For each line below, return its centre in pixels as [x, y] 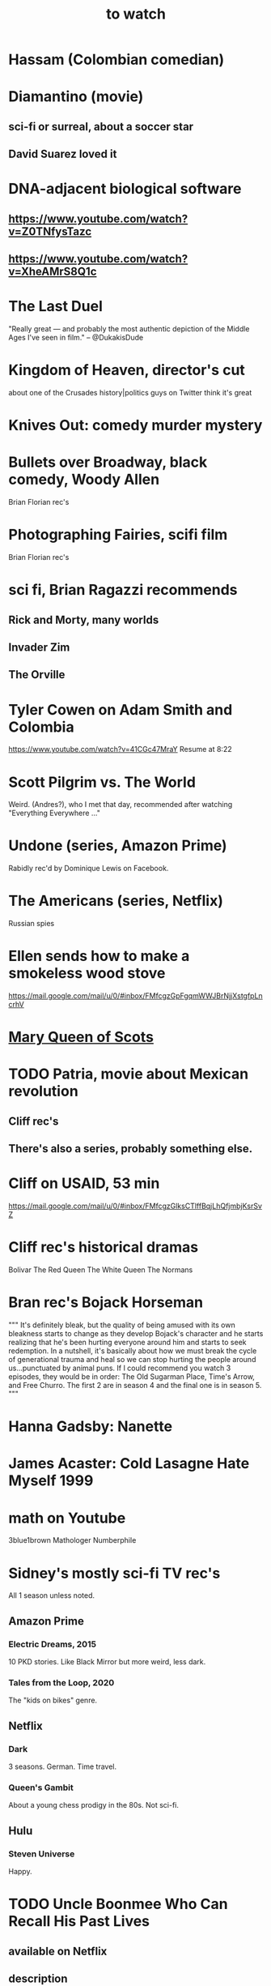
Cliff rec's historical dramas [104, 1247]
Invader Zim [39, 648]
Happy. [20, 1871]
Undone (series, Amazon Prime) [118, 846]
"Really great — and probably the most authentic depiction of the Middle [129, 329]
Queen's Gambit [41, 1787]
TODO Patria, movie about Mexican [129, 1074]
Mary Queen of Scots [81, 1037]
